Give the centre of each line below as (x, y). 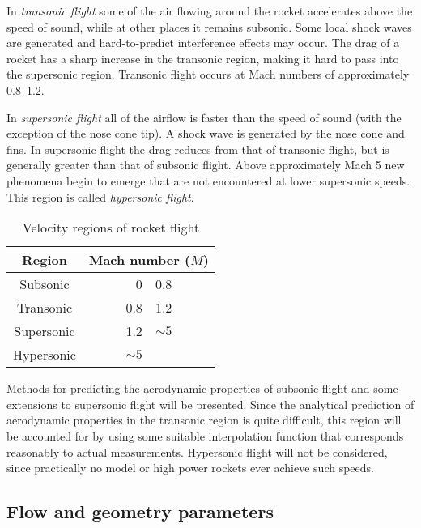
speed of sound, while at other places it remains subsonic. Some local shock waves (209, 26)
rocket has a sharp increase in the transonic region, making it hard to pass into (203, 58)
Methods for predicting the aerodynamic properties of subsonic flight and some (202, 388)
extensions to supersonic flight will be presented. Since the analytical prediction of (210, 404)
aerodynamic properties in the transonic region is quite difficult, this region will (204, 420)
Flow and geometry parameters (140, 511)
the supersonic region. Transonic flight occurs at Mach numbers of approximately (208, 74)
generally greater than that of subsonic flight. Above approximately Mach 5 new (206, 165)
